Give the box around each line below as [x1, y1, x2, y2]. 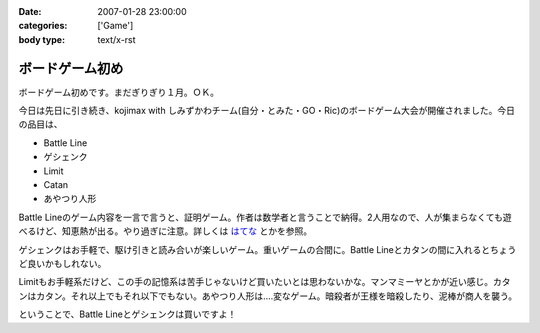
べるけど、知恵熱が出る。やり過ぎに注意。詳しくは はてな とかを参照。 [18, 225, 313, 237]
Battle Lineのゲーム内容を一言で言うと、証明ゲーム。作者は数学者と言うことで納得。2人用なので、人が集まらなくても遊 [18, 211, 512, 223]
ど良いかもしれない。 [18, 257, 107, 269]
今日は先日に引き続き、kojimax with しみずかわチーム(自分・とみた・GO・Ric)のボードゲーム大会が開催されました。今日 [18, 105, 515, 117]
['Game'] [97, 20, 134, 32]
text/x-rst [97, 33, 136, 45]
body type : [18, 33, 65, 45]
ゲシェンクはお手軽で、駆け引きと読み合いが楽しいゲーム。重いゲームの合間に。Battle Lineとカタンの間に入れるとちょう [18, 243, 517, 255]
